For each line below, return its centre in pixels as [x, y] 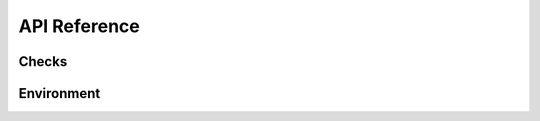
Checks [43, 61]
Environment [59, 93]
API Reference [79, 26]
